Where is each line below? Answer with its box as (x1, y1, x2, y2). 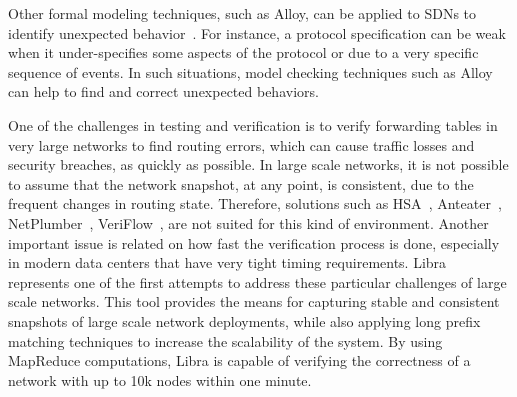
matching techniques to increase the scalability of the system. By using (8, 330, 443, 351)
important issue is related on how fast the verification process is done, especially (8, 232, 500, 253)
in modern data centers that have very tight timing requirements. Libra (8, 252, 447, 273)
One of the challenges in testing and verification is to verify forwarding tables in (8, 114, 498, 135)
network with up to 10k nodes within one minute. (8, 369, 312, 390)
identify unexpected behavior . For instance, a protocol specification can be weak (8, 22, 506, 43)
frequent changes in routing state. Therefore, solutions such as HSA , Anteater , (8, 193, 502, 214)
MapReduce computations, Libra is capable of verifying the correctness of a (8, 350, 471, 371)
